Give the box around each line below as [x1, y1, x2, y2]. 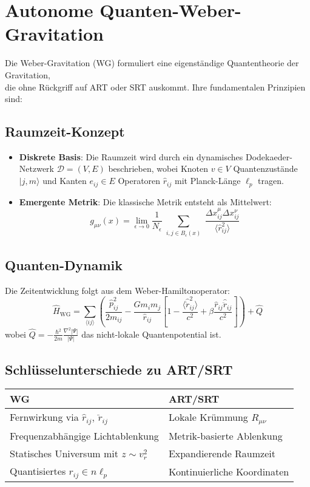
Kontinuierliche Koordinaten [168, 465, 289, 479]
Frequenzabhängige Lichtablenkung [10, 429, 159, 443]
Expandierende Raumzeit [168, 446, 275, 461]
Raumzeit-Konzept [5, 122, 125, 141]
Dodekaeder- [245, 150, 292, 163]
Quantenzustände [233, 162, 298, 175]
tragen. [258, 174, 284, 187]
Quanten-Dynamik [5, 255, 123, 274]
